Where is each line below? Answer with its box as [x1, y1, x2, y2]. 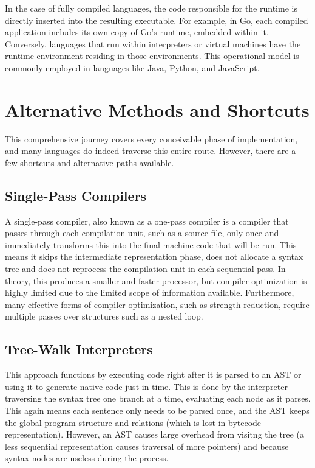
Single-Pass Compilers [5, 186, 147, 204]
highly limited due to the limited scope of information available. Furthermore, [5, 286, 294, 299]
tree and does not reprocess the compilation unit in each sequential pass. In [5, 262, 286, 275]
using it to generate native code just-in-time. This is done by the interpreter [5, 380, 288, 393]
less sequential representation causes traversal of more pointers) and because [5, 439, 289, 452]
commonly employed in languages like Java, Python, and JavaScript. [5, 61, 260, 74]
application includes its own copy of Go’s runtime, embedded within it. [5, 26, 269, 38]
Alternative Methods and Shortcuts [5, 97, 310, 122]
